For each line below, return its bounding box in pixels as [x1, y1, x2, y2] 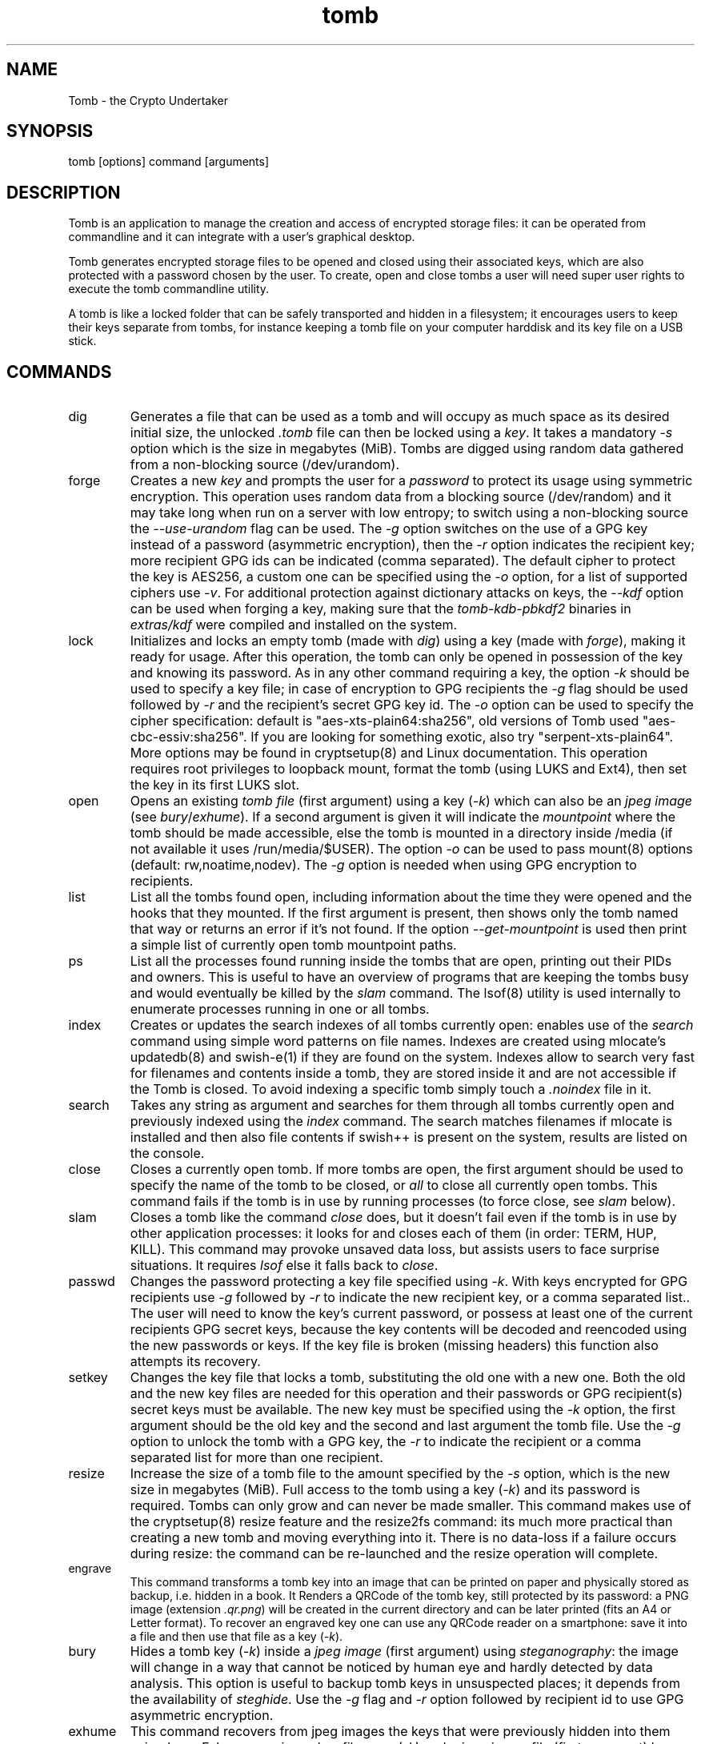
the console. [130, 1145, 205, 1162]
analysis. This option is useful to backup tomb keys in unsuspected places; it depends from [130, 1675, 680, 1692]
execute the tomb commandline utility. [68, 282, 270, 296]
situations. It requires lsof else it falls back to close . [130, 1257, 439, 1274]
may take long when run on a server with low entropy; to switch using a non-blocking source [130, 504, 689, 521]
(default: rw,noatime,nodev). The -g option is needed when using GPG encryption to [130, 857, 637, 874]
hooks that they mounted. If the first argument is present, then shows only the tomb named [130, 905, 679, 922]
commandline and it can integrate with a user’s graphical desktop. [68, 230, 415, 244]
